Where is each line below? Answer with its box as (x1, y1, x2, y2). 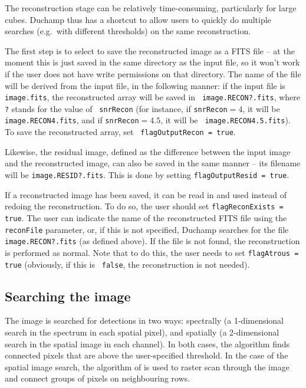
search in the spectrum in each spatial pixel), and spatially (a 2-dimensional (5, 325, 279, 338)
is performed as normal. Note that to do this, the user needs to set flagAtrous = (5, 246, 299, 258)
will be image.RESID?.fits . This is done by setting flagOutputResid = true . (5, 168, 289, 180)
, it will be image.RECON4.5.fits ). (160, 114, 291, 126)
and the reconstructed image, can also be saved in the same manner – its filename (5, 157, 301, 169)
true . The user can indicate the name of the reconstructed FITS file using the (5, 211, 287, 223)
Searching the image (5, 287, 131, 305)
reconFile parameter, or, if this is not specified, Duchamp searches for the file (5, 223, 289, 235)
